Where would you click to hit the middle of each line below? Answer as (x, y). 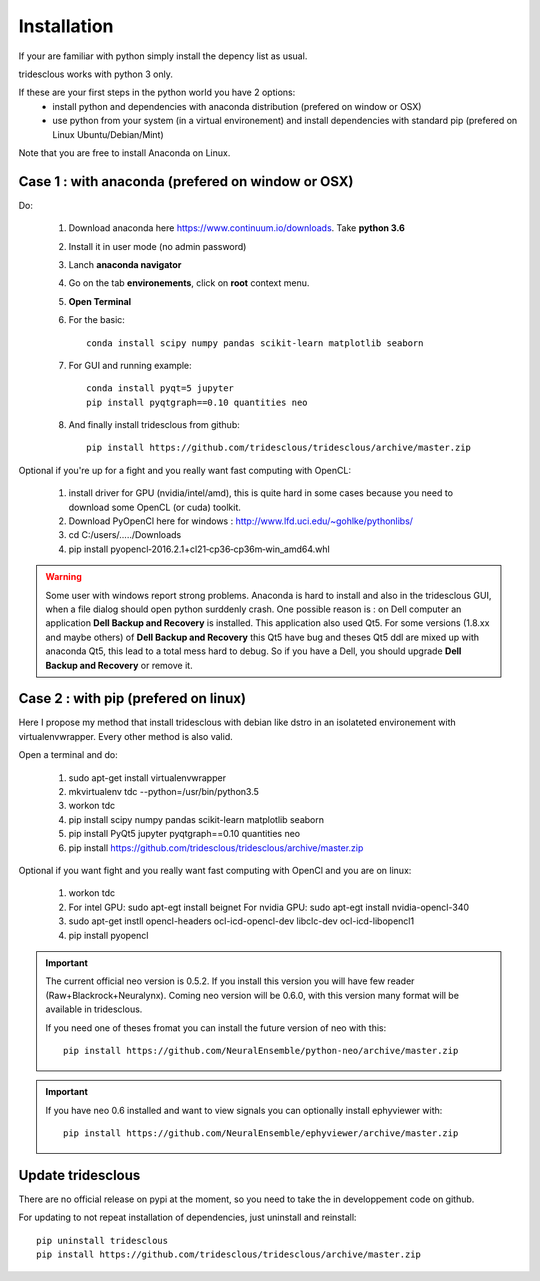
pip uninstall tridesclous (102, 1240)
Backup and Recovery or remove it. (119, 665)
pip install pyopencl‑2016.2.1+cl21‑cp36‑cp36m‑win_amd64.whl (199, 549)
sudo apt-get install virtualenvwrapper (147, 777)
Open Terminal (100, 301)
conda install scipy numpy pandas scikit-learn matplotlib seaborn (255, 343)
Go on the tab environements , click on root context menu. (189, 283)
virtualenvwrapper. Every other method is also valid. (126, 736)
